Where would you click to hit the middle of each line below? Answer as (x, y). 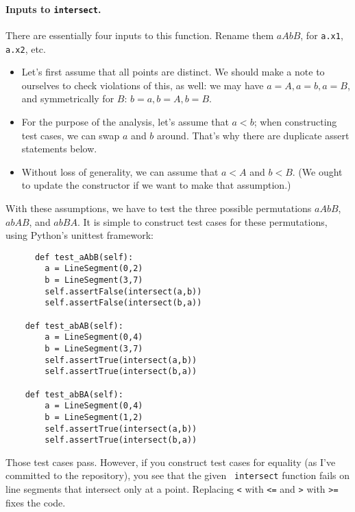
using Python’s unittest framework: (79, 235)
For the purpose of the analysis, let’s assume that (125, 121)
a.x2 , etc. (26, 48)
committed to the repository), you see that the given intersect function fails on (178, 475)
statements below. (59, 149)
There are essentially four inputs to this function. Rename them (140, 35)
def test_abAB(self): (74, 326)
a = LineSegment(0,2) (94, 269)
